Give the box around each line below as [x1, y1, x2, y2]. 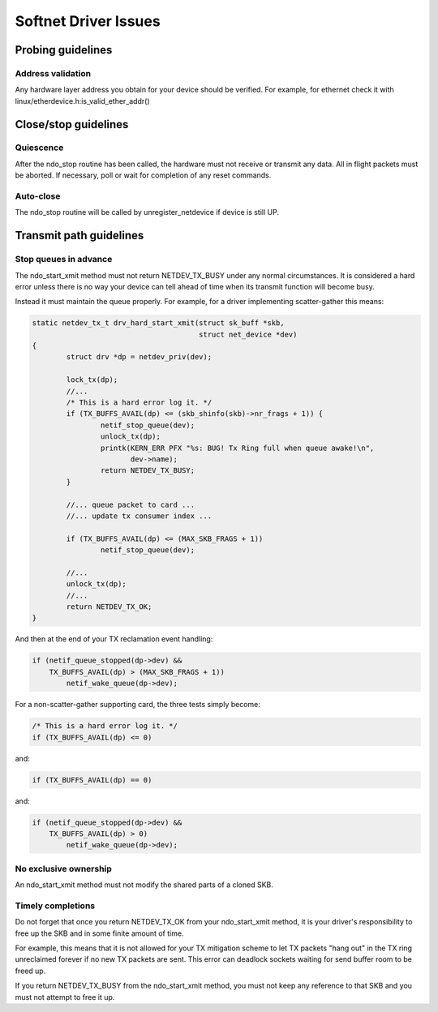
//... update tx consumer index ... [66, 511, 213, 521]
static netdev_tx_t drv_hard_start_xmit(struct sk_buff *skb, [32, 319, 285, 328]
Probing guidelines [15, 43, 113, 57]
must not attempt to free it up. [15, 992, 115, 1001]
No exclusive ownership [15, 863, 113, 874]
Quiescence [15, 142, 64, 153]
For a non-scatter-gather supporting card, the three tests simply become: [15, 700, 261, 710]
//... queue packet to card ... [66, 500, 195, 509]
